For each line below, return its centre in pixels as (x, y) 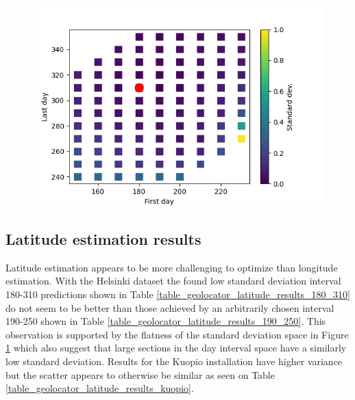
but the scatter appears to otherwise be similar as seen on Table (140, 374)
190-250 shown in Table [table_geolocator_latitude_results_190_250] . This (166, 321)
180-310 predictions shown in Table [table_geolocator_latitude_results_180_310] (178, 294)
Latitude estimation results (103, 239)
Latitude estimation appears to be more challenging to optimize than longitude (172, 267)
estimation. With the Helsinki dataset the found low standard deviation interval (173, 281)
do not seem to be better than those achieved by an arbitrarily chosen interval (170, 307)
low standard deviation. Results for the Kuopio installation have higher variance (174, 361)
